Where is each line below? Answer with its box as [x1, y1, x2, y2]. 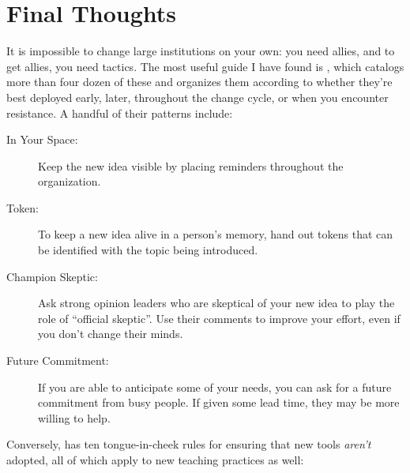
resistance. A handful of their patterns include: [6, 104, 233, 121]
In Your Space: [6, 131, 78, 148]
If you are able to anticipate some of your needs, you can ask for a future [38, 378, 392, 395]
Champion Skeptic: [6, 268, 98, 284]
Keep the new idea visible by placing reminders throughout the [38, 157, 344, 174]
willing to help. [38, 409, 111, 426]
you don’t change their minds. [38, 325, 183, 342]
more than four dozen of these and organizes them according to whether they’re [6, 73, 393, 90]
